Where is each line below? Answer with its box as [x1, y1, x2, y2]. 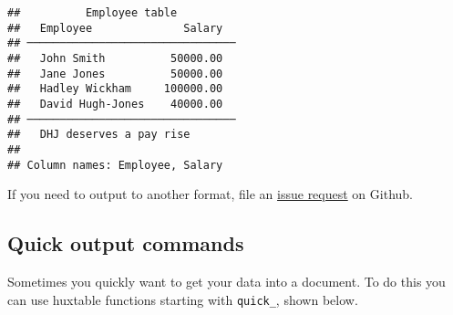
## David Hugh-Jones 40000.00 [7, 97, 223, 110]
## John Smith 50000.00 [7, 51, 223, 65]
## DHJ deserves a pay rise [7, 128, 190, 142]
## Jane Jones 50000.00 [7, 67, 223, 80]
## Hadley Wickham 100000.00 [7, 82, 223, 96]
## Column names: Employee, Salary [7, 158, 223, 172]
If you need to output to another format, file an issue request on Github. [7, 184, 413, 204]
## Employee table [7, 6, 178, 19]
